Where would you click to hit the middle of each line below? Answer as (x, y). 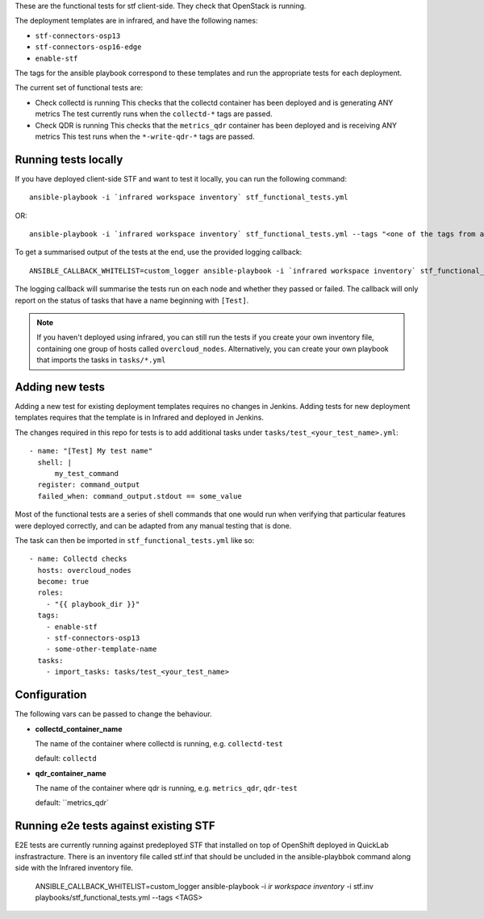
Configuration (51, 695)
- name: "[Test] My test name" (91, 451)
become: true (63, 582)
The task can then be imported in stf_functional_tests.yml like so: (135, 540)
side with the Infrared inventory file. (74, 868)
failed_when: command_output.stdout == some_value (140, 496)
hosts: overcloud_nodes (85, 570)
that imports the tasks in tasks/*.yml (101, 360)
